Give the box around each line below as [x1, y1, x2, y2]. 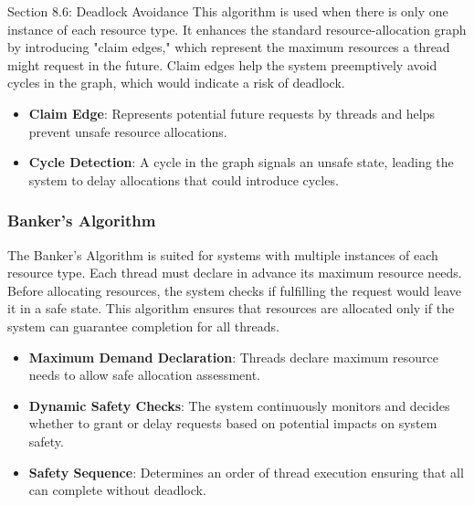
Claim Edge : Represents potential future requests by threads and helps [28, 103, 436, 122]
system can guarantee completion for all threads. [7, 316, 279, 335]
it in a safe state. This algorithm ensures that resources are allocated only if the [7, 299, 455, 318]
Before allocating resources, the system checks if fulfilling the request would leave [7, 280, 461, 300]
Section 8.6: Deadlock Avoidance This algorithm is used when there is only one [7, 2, 448, 20]
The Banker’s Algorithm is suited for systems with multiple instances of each [7, 245, 438, 264]
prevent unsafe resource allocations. [28, 121, 227, 141]
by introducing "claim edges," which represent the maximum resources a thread [7, 37, 450, 57]
